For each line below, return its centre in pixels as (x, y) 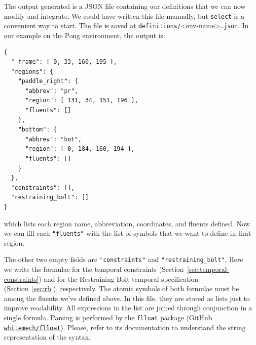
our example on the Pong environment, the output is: (85, 35)
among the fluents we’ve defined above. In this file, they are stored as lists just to (127, 298)
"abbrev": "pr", (52, 91)
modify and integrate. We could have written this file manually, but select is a (124, 16)
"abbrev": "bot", (53, 139)
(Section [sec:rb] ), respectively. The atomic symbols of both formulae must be (122, 288)
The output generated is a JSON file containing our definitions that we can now (125, 6)
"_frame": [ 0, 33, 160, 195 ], (64, 62)
